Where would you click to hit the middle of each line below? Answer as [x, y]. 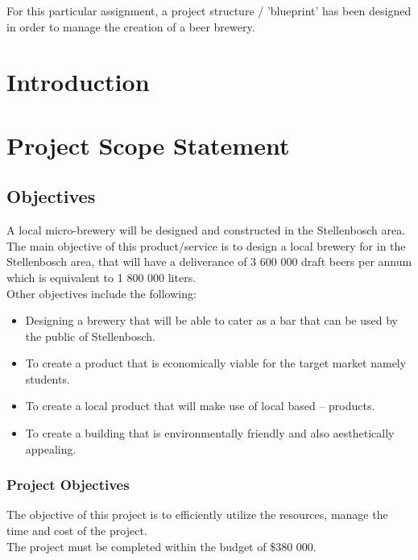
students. [48, 378]
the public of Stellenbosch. [90, 336]
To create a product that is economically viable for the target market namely [216, 363]
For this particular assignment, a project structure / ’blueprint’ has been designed [209, 10]
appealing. [51, 448]
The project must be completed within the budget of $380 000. [161, 546]
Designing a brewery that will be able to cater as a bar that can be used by [211, 320]
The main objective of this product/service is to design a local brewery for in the [206, 245]
